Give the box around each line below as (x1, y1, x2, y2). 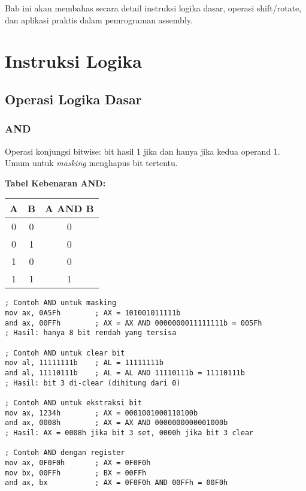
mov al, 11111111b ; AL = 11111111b (5, 359, 163, 368)
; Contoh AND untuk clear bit (5, 348, 125, 357)
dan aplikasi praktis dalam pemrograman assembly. (5, 13, 193, 26)
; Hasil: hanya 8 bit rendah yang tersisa (5, 329, 177, 338)
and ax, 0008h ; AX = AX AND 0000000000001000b (5, 418, 228, 427)
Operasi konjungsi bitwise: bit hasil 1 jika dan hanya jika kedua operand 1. (5, 144, 280, 157)
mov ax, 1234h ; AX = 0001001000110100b (5, 408, 198, 417)
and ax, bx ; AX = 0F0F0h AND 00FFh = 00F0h (5, 478, 228, 487)
